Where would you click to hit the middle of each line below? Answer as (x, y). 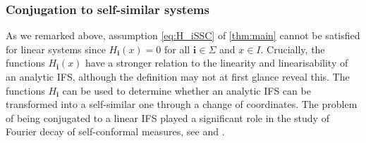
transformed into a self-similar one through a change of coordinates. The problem (182, 104)
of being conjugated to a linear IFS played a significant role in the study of (167, 117)
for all (177, 49)
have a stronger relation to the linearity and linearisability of (217, 63)
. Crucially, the (293, 49)
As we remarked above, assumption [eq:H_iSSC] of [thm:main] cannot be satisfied (183, 35)
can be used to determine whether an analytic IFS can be (187, 90)
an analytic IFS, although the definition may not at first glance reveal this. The (178, 76)
